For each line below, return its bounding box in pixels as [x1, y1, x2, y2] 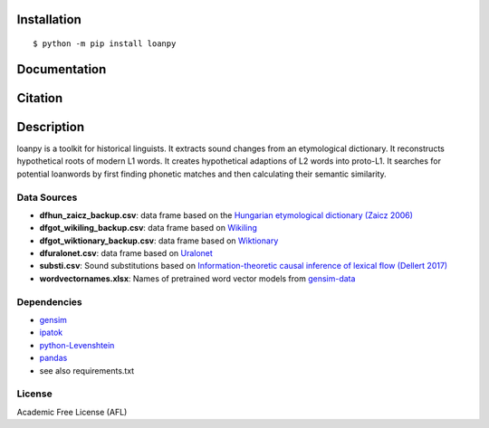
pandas [39, 353, 68, 364]
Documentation [16, 62, 107, 77]
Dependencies [16, 295, 83, 308]
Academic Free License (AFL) [16, 406, 128, 417]
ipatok [39, 327, 63, 338]
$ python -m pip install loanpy [33, 39, 177, 49]
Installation [16, 12, 81, 27]
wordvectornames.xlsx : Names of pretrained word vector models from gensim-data [39, 272, 356, 284]
